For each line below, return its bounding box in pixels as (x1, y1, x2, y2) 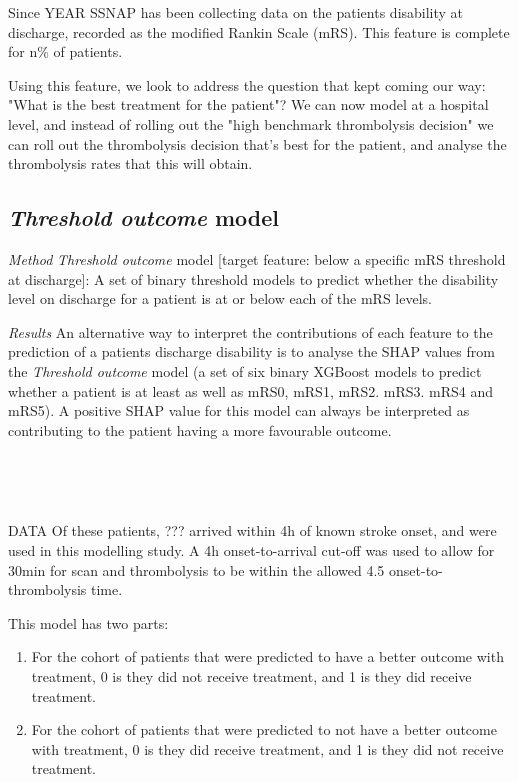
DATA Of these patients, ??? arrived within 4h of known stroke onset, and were (8, 520, 497, 541)
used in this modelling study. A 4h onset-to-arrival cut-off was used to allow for (8, 540, 495, 561)
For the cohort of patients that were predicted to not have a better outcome (31, 719, 497, 740)
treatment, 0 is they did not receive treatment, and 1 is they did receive (31, 666, 472, 687)
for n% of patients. (8, 41, 123, 62)
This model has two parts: (8, 612, 169, 633)
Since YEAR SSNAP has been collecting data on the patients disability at (8, 2, 464, 22)
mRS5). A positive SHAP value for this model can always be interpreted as (8, 400, 470, 421)
